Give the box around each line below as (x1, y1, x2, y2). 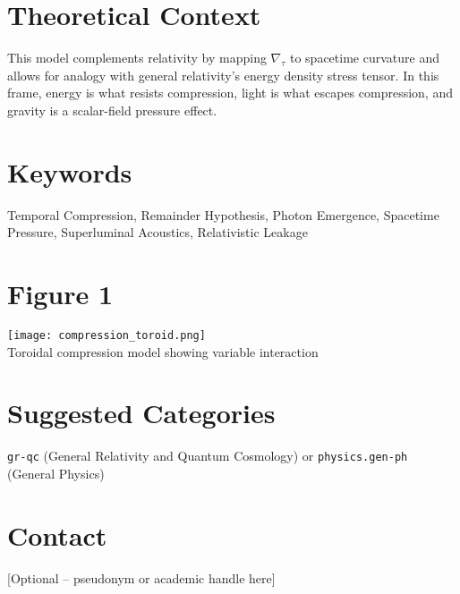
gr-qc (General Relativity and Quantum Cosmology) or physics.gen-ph (7, 446, 408, 465)
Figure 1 (7, 276, 114, 311)
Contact (7, 516, 107, 553)
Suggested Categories (7, 395, 276, 431)
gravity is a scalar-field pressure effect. (7, 100, 217, 119)
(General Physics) (7, 463, 105, 482)
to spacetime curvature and (289, 48, 439, 67)
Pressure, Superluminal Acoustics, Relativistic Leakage (7, 223, 308, 242)
